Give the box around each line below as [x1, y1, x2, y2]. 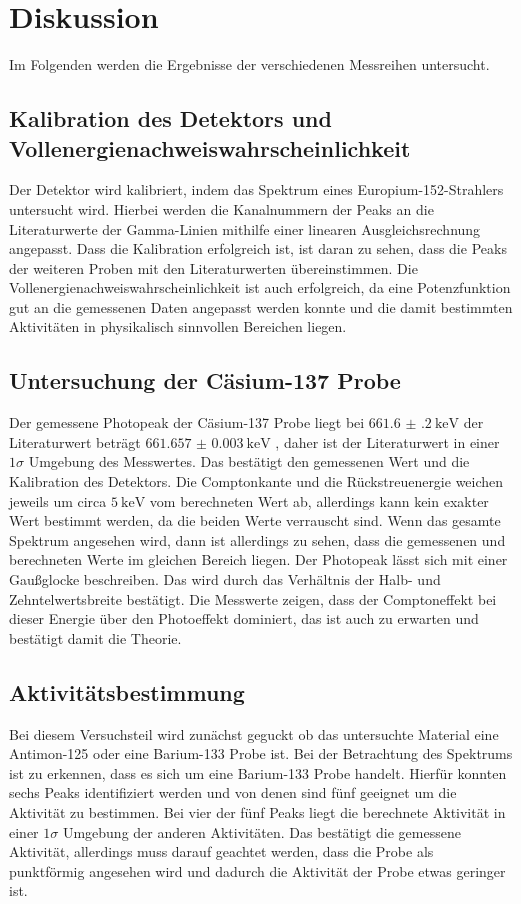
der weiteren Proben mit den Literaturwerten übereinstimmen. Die [9, 257, 418, 278]
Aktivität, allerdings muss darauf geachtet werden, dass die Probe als [9, 841, 434, 862]
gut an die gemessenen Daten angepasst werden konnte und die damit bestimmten [9, 296, 513, 317]
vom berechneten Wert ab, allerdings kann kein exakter [149, 490, 489, 511]
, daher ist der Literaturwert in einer [275, 431, 500, 452]
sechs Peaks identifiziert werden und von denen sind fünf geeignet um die [9, 782, 457, 803]
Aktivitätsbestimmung [9, 676, 245, 707]
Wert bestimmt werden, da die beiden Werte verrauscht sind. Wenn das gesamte [9, 510, 501, 531]
